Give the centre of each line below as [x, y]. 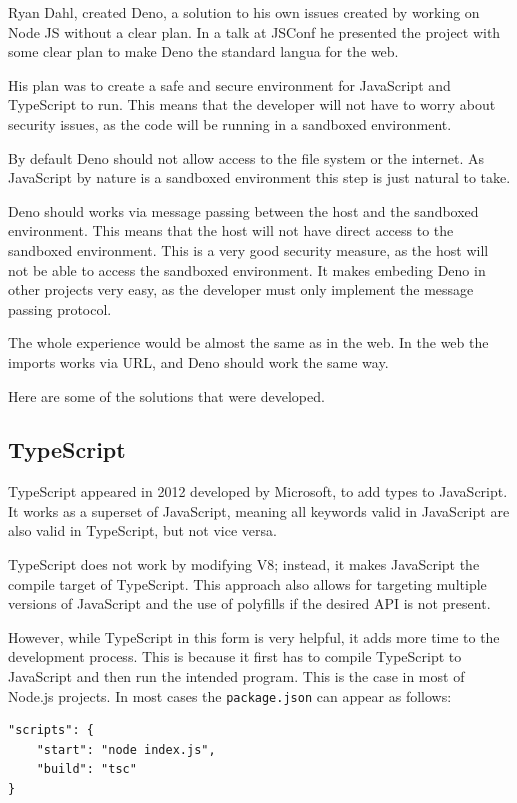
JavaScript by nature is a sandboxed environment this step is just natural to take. [259, 177]
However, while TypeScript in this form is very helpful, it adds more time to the [254, 636]
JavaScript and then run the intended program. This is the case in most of [236, 676]
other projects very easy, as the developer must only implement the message [241, 289]
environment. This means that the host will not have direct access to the [231, 230]
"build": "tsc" [86, 769]
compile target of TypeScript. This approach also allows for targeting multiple [247, 583]
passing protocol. [60, 308]
